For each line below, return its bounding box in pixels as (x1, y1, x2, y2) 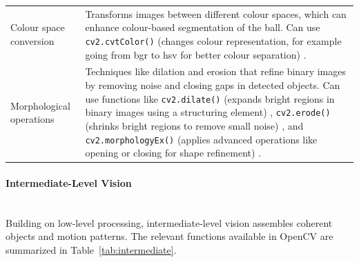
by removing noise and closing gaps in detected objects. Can (85, 78, 340, 92)
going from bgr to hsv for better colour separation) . (85, 47, 307, 61)
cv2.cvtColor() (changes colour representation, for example (85, 33, 342, 48)
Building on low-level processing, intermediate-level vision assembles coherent (6, 215, 333, 230)
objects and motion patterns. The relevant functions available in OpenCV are (6, 229, 333, 243)
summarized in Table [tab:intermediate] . (6, 242, 177, 256)
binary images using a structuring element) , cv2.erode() (85, 105, 331, 119)
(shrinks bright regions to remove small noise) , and (85, 118, 304, 132)
